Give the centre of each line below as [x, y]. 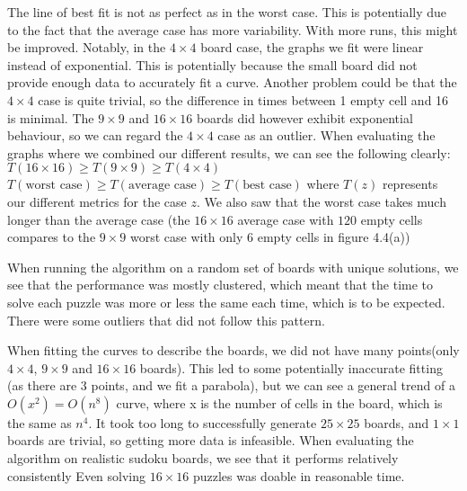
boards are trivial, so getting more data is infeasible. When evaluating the [211, 440]
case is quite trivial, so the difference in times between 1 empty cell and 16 [243, 99]
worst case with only [186, 237]
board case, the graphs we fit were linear [312, 47]
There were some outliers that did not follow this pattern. [166, 320]
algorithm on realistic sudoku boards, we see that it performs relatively [203, 458]
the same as [40, 422]
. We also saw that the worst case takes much [321, 201]
